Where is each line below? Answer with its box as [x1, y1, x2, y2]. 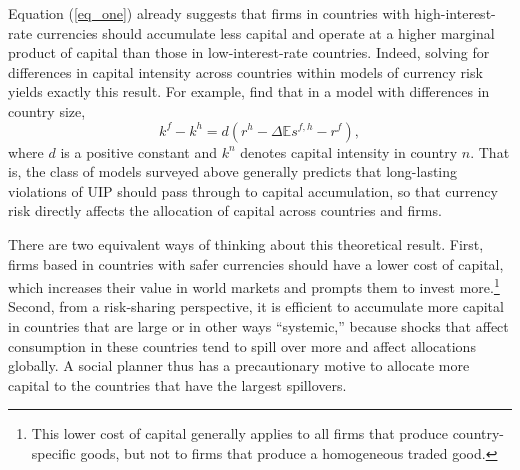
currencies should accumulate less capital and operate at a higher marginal [36, 22, 495, 43]
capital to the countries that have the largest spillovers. [8, 374, 347, 395]
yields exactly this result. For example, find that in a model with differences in [8, 81, 490, 102]
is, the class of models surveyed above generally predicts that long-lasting [8, 161, 458, 182]
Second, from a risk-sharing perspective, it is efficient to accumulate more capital [8, 296, 504, 317]
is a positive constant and [60, 141, 217, 162]
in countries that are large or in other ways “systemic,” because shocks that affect [8, 315, 509, 336]
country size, [8, 100, 86, 121]
